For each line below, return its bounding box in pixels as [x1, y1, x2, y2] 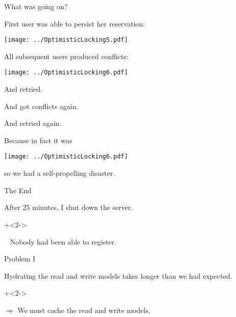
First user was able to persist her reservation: [4, 18, 145, 29]
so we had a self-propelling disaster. [4, 168, 115, 178]
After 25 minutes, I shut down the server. [4, 202, 133, 213]
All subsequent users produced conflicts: [4, 50, 129, 61]
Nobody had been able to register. [10, 236, 116, 247]
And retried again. [4, 118, 62, 128]
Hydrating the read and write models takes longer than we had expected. [4, 270, 232, 281]
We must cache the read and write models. [17, 304, 151, 315]
